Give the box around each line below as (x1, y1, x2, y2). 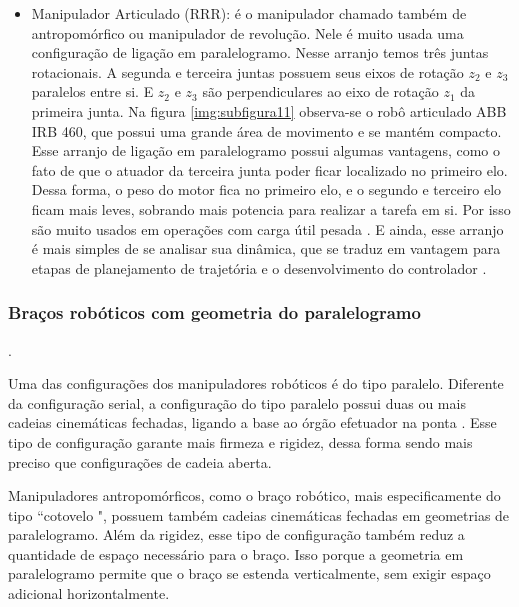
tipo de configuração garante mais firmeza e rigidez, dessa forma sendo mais (8, 431, 473, 452)
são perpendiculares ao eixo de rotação (202, 81, 439, 102)
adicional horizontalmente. (8, 583, 170, 604)
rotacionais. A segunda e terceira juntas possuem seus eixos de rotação (31, 61, 464, 82)
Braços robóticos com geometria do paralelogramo (8, 300, 421, 325)
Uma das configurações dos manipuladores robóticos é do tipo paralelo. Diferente (8, 373, 504, 394)
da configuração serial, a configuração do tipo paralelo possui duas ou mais (8, 392, 466, 413)
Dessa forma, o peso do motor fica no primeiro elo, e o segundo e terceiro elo (31, 179, 502, 200)
